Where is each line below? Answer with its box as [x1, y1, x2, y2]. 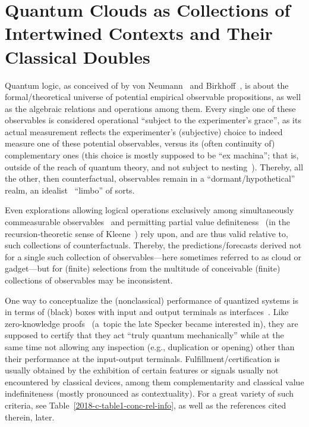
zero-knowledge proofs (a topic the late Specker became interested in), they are [5, 317, 298, 329]
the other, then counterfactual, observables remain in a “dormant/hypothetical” [5, 172, 295, 185]
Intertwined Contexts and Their [5, 21, 273, 45]
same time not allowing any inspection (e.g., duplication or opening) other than [5, 340, 295, 353]
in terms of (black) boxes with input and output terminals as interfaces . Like [5, 306, 289, 318]
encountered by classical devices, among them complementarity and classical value [5, 375, 304, 388]
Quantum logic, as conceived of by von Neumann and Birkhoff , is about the [5, 79, 289, 91]
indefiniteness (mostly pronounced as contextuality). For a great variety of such [5, 387, 294, 400]
